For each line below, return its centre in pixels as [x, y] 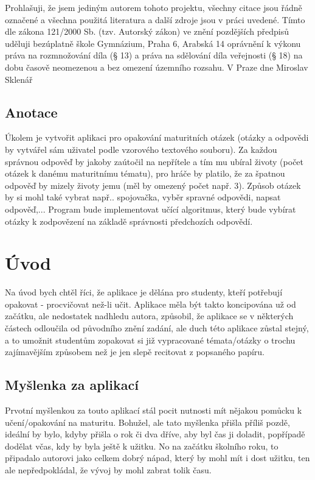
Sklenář [19, 79]
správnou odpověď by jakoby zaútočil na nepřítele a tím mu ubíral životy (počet [154, 161]
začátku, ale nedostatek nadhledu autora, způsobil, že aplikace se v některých [149, 316]
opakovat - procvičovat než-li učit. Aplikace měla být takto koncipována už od [151, 304]
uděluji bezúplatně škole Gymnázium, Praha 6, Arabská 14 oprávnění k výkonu [153, 43]
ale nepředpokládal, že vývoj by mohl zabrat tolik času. [108, 469]
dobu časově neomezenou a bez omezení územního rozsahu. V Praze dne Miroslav [157, 67]
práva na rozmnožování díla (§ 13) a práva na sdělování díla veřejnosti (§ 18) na [154, 55]
